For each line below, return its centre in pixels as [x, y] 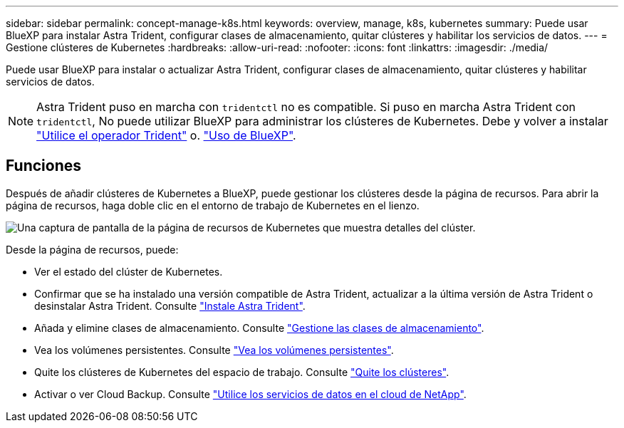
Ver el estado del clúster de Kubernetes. [129, 271]
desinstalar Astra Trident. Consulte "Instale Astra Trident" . [170, 306]
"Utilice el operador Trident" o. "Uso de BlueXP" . [166, 135]
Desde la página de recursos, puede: [92, 249]
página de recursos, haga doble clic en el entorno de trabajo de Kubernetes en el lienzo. [213, 205]
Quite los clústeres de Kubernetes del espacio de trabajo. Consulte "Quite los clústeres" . [242, 372]
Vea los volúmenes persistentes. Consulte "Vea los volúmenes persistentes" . [214, 350]
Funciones [44, 166]
